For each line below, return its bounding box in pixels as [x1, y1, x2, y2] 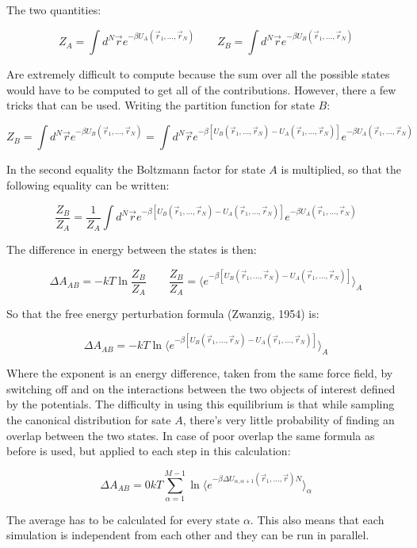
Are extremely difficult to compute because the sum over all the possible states [6, 66, 390, 82]
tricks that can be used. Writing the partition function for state [6, 97, 315, 113]
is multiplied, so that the [281, 161, 401, 178]
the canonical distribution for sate [6, 411, 171, 427]
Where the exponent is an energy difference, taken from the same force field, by [6, 365, 393, 381]
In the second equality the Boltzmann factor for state [6, 161, 266, 178]
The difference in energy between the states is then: [6, 241, 257, 258]
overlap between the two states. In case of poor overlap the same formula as [6, 427, 375, 443]
